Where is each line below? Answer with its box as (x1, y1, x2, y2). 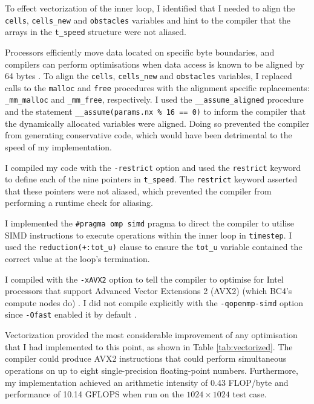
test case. (232, 388, 267, 400)
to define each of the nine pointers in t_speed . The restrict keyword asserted (5, 173, 298, 185)
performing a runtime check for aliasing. (5, 196, 153, 209)
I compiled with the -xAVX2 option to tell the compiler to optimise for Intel (5, 272, 284, 285)
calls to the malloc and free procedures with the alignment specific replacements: (5, 81, 310, 94)
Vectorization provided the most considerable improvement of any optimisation (5, 329, 298, 341)
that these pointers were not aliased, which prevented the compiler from (5, 184, 272, 197)
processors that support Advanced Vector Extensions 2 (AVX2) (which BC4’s (5, 284, 292, 297)
